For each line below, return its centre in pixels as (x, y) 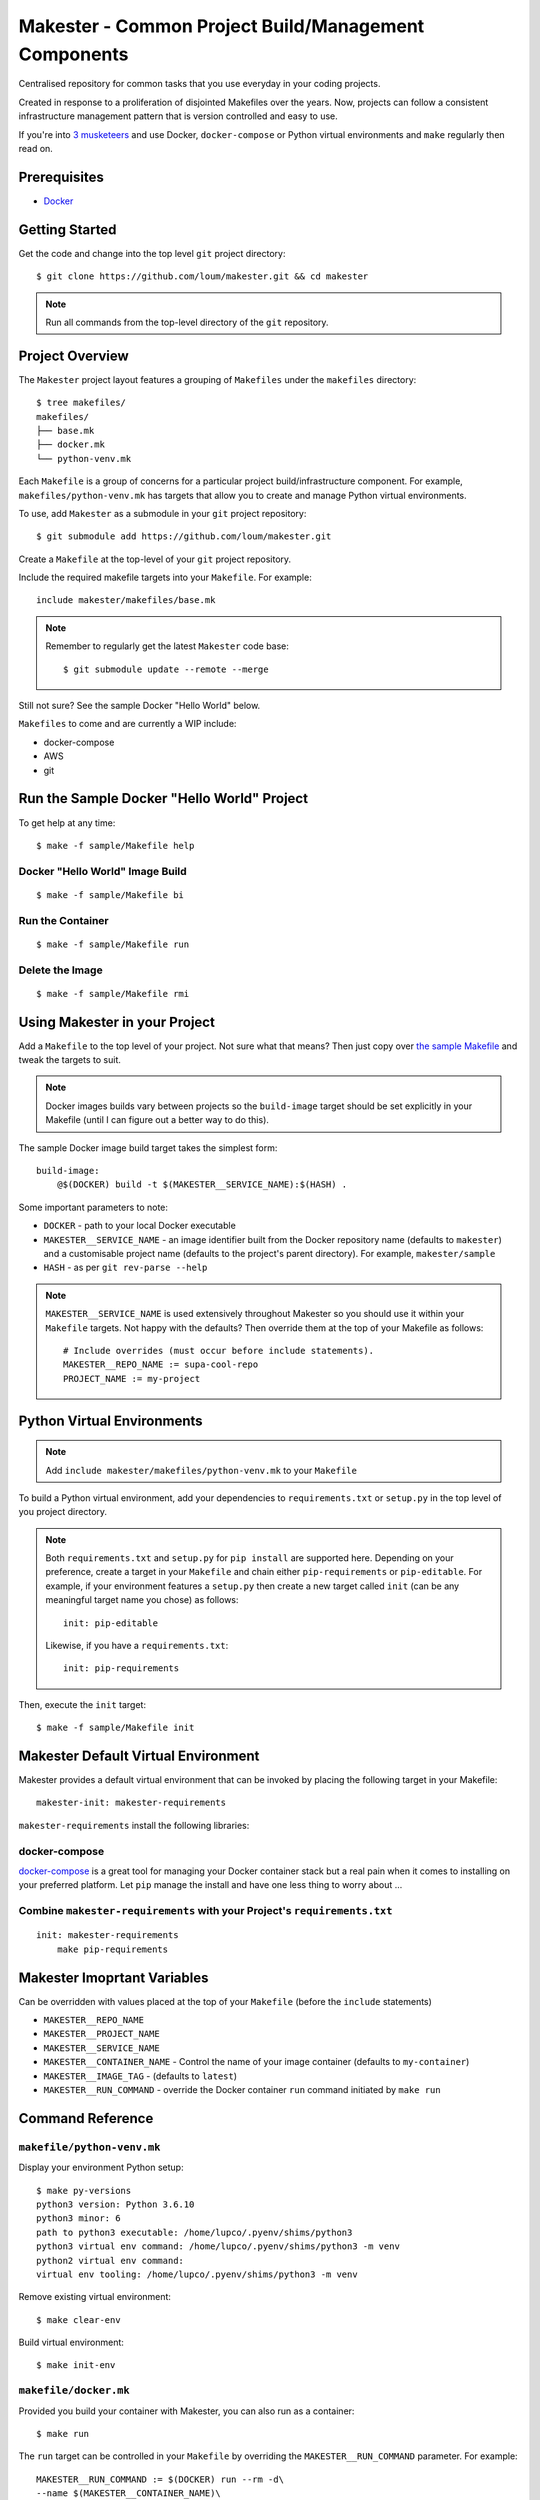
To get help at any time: (67, 822)
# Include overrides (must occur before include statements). (219, 1350)
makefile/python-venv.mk (89, 2147)
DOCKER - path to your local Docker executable (140, 1226)
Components (73, 54)
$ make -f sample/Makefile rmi (113, 993)
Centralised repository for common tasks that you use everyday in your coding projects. (199, 84)
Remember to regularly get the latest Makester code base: (167, 646)
